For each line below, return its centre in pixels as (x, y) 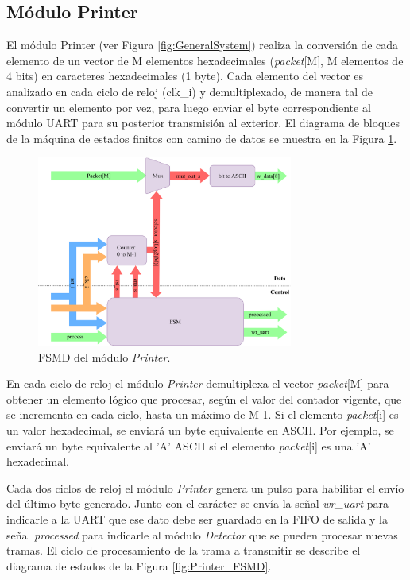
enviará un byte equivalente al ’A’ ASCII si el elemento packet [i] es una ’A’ (189, 445)
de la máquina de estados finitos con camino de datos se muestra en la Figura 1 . (202, 138)
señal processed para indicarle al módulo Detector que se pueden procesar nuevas (202, 534)
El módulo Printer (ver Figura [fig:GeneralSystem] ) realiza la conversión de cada (203, 45)
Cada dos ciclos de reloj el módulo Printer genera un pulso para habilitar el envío (205, 487)
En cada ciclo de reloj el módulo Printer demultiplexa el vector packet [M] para (198, 383)
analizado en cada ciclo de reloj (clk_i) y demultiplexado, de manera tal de (190, 91)
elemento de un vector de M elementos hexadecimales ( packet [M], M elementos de (205, 60)
